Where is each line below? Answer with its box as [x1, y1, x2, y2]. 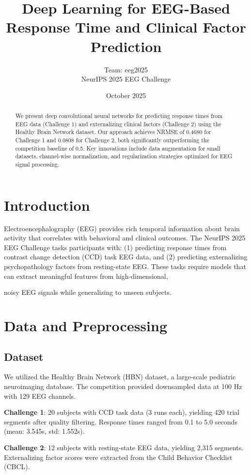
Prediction [90, 36, 162, 56]
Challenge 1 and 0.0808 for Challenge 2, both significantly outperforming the [15, 136, 209, 144]
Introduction [4, 195, 90, 215]
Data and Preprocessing [4, 315, 168, 335]
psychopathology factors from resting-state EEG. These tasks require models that [4, 261, 246, 271]
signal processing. [15, 160, 60, 169]
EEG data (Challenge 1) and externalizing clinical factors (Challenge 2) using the [15, 119, 221, 128]
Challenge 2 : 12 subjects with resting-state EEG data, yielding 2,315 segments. [4, 442, 244, 452]
